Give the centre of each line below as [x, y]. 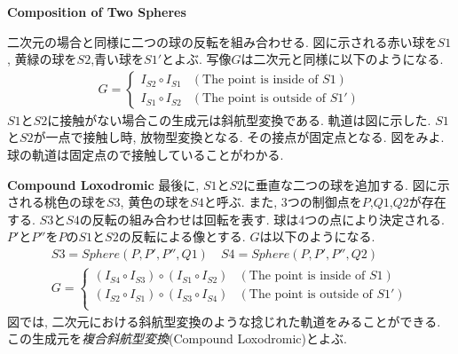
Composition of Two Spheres [97, 12]
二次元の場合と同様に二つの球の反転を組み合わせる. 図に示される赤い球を [222, 41]
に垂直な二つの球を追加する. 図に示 [347, 184]
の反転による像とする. [182, 236]
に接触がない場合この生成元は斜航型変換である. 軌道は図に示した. [239, 119]
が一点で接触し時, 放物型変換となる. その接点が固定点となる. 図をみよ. [239, 137]
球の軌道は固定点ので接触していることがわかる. [146, 154]
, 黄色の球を [155, 202]
